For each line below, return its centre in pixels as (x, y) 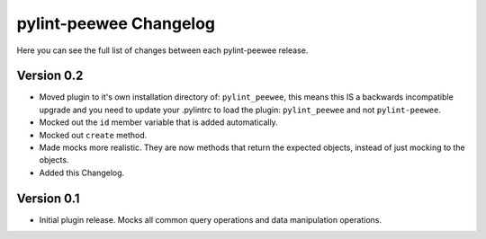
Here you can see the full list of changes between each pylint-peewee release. (162, 50)
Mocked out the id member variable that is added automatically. (158, 122)
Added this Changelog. (82, 173)
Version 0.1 (48, 198)
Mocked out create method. (93, 135)
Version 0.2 (50, 76)
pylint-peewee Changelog (116, 23)
